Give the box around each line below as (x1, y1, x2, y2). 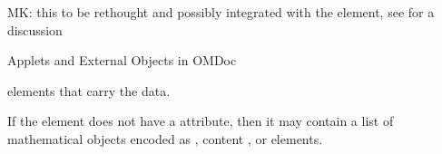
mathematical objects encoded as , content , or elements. (7, 129, 323, 148)
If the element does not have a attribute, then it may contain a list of (7, 111, 394, 130)
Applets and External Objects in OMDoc (7, 51, 237, 70)
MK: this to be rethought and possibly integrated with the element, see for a (7, 3, 435, 21)
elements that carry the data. (7, 81, 171, 100)
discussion (7, 20, 63, 39)
